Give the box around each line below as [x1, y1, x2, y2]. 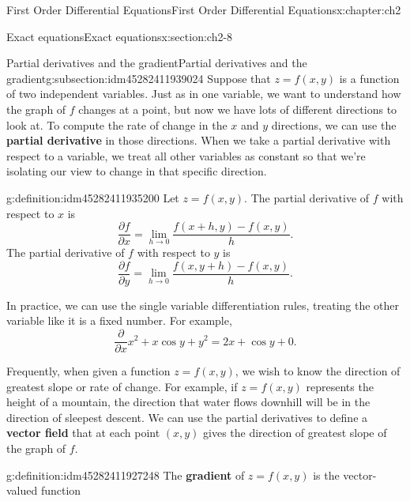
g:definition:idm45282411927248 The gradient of [6, 466, 245, 483]
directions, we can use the [271, 116, 397, 133]
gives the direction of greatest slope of [203, 424, 387, 441]
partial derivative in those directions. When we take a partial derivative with [6, 132, 391, 149]
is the [313, 466, 340, 483]
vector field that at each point [6, 424, 160, 441]
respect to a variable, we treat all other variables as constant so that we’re [6, 147, 366, 164]
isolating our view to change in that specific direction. [6, 163, 267, 179]
